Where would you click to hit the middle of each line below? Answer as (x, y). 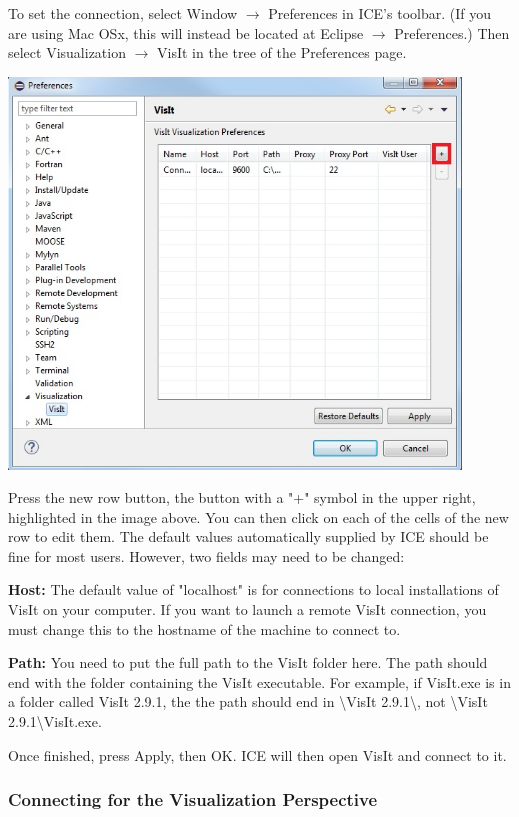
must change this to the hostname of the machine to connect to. (204, 628)
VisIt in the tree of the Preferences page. (282, 52)
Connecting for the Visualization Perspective (193, 799)
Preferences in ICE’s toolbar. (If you (379, 13)
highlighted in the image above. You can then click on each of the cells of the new (258, 516)
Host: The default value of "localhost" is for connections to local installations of (253, 589)
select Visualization (67, 52)
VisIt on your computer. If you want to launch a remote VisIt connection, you (247, 609)
